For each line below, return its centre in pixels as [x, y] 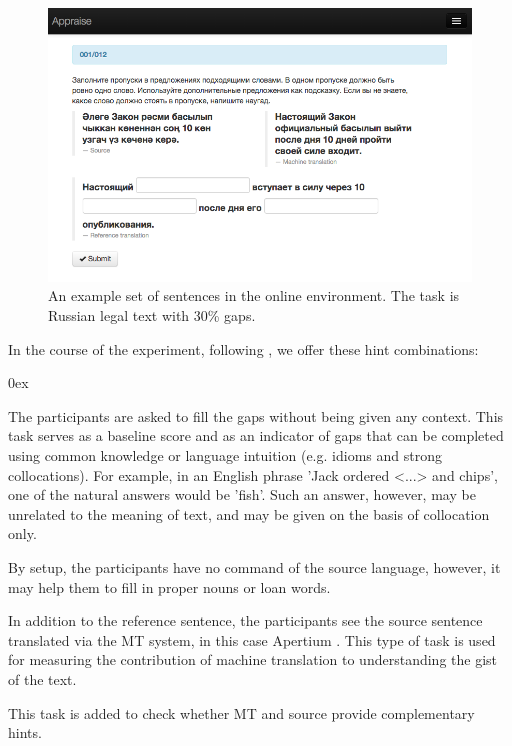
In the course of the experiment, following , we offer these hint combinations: [243, 348]
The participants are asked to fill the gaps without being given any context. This [256, 415]
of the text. [42, 678]
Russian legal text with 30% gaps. [152, 315]
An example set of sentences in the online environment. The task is [254, 295]
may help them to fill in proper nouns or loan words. [169, 586]
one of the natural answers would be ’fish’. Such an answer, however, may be [242, 494]
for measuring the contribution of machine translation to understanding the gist [253, 659]
